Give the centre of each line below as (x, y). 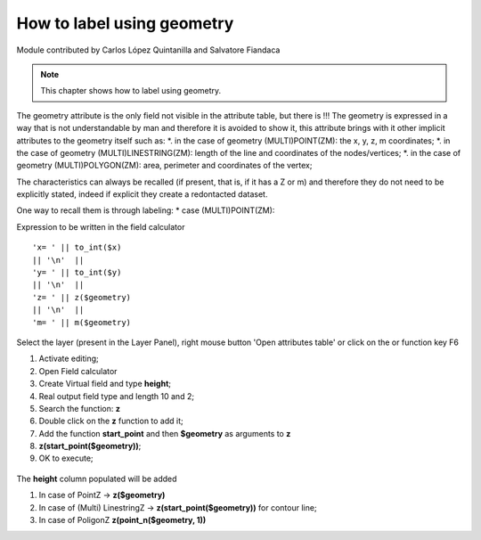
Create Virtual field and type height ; (105, 384)
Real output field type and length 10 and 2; (117, 396)
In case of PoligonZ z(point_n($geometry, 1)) (122, 520)
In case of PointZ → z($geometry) (102, 495)
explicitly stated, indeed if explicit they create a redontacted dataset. (142, 194)
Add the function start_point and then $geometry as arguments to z (165, 433)
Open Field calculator (78, 371)
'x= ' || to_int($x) (77, 248)
